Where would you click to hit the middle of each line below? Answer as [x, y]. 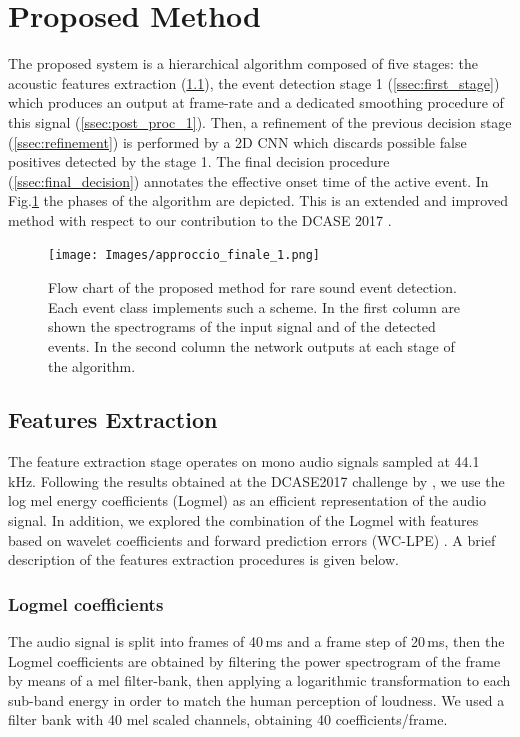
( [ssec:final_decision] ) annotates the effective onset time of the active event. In [248, 180]
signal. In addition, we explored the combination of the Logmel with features [243, 520]
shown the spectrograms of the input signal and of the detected [242, 326]
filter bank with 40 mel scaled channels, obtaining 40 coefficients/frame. [228, 719]
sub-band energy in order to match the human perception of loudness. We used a [256, 699]
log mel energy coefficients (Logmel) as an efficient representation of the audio [247, 500]
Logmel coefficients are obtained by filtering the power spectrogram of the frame [254, 660]
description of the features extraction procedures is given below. [203, 559]
